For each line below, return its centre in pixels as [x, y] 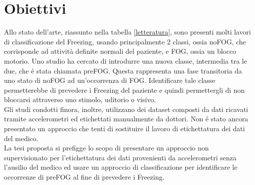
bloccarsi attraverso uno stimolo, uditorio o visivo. [80, 99]
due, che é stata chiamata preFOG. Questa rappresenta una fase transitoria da [123, 70]
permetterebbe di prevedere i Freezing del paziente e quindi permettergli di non [124, 90]
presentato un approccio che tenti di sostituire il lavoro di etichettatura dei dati [125, 129]
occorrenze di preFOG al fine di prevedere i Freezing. [84, 177]
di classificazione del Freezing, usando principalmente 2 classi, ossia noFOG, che [125, 41]
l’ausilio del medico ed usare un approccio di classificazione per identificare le [121, 167]
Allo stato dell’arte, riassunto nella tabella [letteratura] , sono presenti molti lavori [127, 32]
